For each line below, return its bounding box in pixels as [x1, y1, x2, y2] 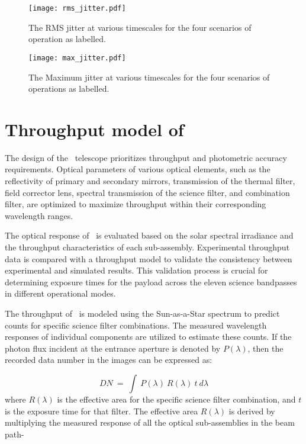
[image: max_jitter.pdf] [28, 53, 126, 62]
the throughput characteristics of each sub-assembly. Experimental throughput [5, 240, 290, 253]
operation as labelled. [28, 33, 106, 45]
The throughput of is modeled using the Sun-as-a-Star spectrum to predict [5, 307, 280, 319]
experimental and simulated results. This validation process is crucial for [5, 264, 268, 276]
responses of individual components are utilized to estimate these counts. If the [5, 330, 292, 343]
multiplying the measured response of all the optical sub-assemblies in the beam [5, 416, 295, 429]
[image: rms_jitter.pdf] [28, 4, 126, 12]
